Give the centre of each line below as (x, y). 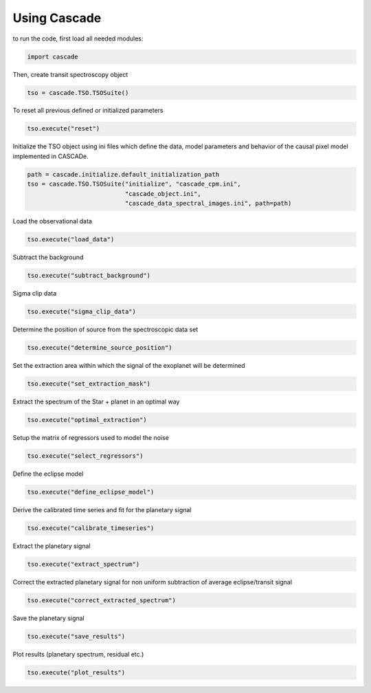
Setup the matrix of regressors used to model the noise (91, 437)
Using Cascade (57, 18)
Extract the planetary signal (52, 546)
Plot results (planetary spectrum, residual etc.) (78, 654)
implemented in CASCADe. (50, 156)
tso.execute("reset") (64, 129)
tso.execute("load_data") (71, 239)
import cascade (53, 56)
